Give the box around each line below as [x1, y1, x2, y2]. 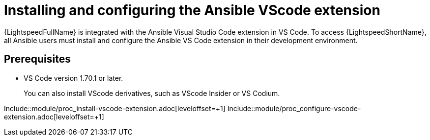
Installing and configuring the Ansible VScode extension [4, 2, 380, 19]
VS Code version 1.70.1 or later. [24, 73, 123, 82]
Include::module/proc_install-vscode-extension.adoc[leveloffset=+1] [4, 104, 226, 113]
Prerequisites [4, 53, 71, 66]
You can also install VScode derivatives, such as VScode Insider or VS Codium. [24, 89, 280, 97]
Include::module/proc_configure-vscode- [227, 104, 361, 113]
